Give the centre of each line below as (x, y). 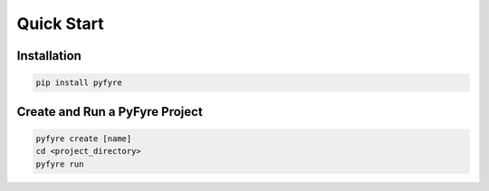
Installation (49, 56)
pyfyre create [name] (84, 138)
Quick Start (60, 24)
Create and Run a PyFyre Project (110, 112)
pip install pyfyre (79, 83)
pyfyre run (60, 164)
